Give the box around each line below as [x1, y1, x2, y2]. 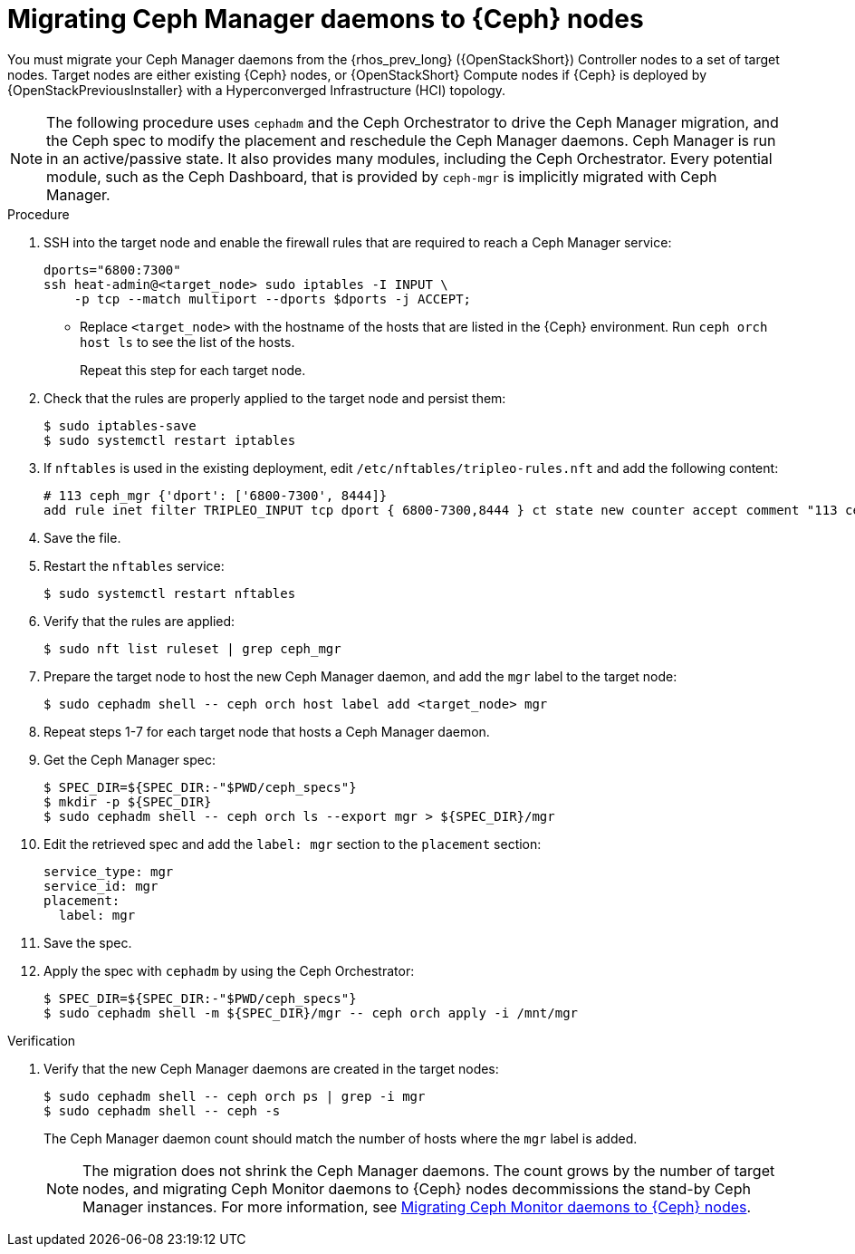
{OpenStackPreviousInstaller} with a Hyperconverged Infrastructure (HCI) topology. [7, 82, 506, 98]
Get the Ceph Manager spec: [43, 751, 216, 767]
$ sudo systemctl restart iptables [43, 432, 296, 448]
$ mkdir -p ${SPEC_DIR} [43, 794, 212, 809]
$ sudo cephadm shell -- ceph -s [43, 1103, 281, 1118]
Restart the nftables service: [43, 557, 225, 574]
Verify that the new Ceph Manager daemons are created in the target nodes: [43, 1060, 499, 1076]
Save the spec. [43, 934, 132, 950]
